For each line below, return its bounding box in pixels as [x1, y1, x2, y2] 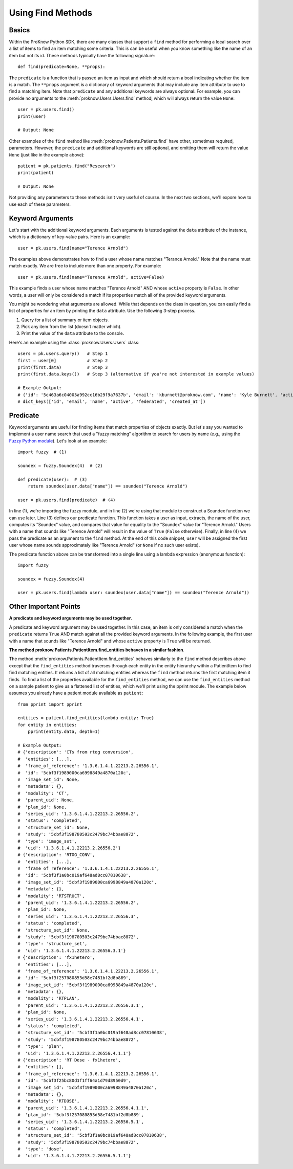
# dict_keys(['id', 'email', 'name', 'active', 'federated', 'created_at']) [18, 398, 206, 404]
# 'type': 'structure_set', [18, 941, 87, 947]
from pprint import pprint [18, 702, 83, 707]
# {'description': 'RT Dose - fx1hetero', [18, 1058, 121, 1063]
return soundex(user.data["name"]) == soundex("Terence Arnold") [27, 484, 188, 489]
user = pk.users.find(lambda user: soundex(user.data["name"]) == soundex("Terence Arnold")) [18, 590, 250, 596]
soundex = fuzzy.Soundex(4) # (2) [18, 463, 103, 468]
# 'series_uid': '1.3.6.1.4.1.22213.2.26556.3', [18, 913, 139, 919]
